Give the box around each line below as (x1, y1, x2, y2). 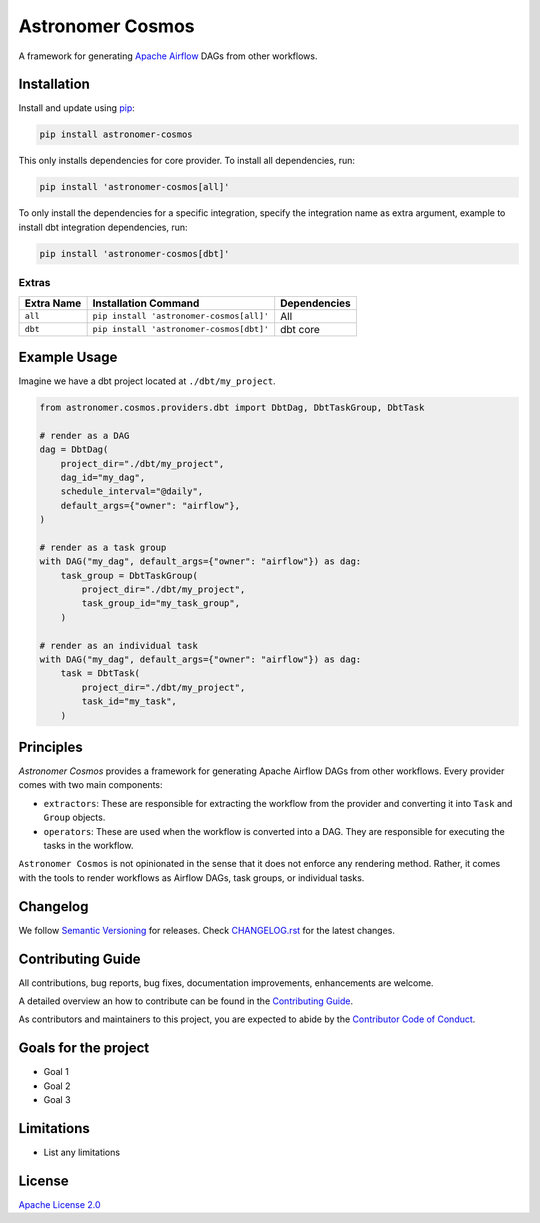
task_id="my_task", (81, 696, 177, 707)
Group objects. (43, 811, 106, 824)
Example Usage (18, 348, 118, 365)
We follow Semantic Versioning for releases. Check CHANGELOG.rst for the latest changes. (18, 924, 395, 936)
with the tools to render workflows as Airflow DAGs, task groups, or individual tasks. (18, 871, 365, 884)
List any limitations (43, 1146, 120, 1159)
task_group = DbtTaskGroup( (60, 570, 199, 581)
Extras (18, 276, 51, 290)
